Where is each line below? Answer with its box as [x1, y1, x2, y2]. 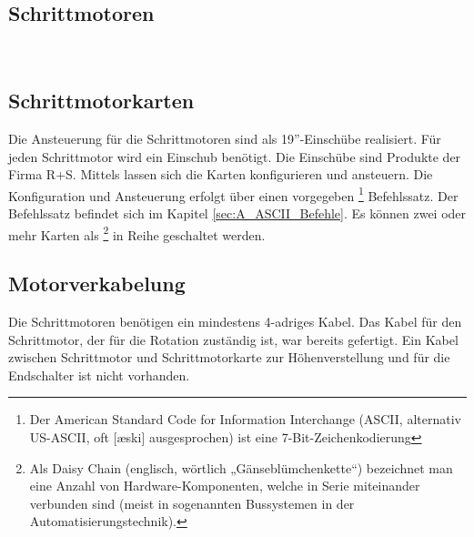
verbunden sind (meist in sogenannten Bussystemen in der [29, 493, 355, 512]
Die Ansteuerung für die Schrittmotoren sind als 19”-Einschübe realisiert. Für [8, 129, 441, 147]
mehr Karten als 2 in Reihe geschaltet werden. [8, 222, 266, 244]
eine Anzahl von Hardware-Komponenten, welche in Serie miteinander [29, 476, 420, 495]
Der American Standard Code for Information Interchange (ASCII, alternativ [29, 410, 461, 429]
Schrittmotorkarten [8, 86, 195, 115]
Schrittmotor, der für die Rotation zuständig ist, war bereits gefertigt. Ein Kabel [8, 329, 459, 349]
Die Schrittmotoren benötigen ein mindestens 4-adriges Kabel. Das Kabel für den [8, 312, 462, 331]
